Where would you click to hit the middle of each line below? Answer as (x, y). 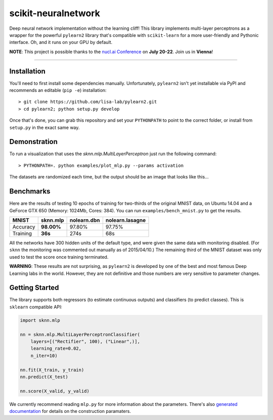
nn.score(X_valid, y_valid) (55, 391)
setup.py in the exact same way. (44, 127)
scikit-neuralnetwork (55, 13)
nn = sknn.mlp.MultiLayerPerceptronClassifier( (80, 334)
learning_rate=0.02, (56, 348)
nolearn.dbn (85, 220)
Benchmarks (30, 191)
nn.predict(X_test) (44, 377)
